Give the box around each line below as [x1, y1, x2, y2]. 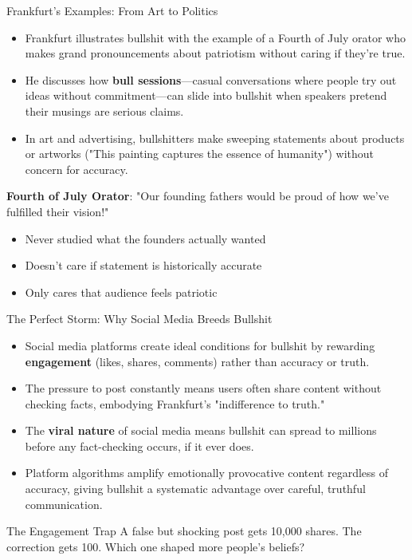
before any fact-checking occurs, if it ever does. [25, 437, 254, 454]
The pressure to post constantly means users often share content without [25, 380, 382, 396]
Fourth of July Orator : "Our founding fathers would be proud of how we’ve [6, 187, 389, 204]
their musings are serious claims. [25, 102, 184, 119]
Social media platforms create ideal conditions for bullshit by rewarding [25, 337, 375, 353]
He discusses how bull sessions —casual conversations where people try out [25, 71, 397, 88]
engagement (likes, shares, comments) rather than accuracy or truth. [25, 353, 370, 369]
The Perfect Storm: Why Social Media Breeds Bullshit [6, 310, 273, 327]
